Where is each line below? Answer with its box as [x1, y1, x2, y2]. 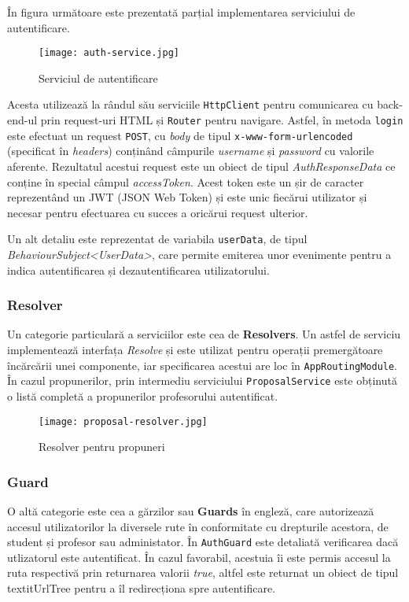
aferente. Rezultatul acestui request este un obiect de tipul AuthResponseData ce [7, 158, 396, 174]
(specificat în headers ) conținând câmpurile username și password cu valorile [7, 142, 374, 159]
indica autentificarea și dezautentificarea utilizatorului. [7, 261, 270, 278]
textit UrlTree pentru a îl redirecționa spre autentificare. [7, 580, 276, 596]
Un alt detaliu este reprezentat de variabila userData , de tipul [7, 231, 308, 247]
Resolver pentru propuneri [39, 438, 165, 455]
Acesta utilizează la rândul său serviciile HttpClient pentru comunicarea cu [7, 96, 374, 113]
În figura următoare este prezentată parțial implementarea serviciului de [7, 4, 356, 20]
